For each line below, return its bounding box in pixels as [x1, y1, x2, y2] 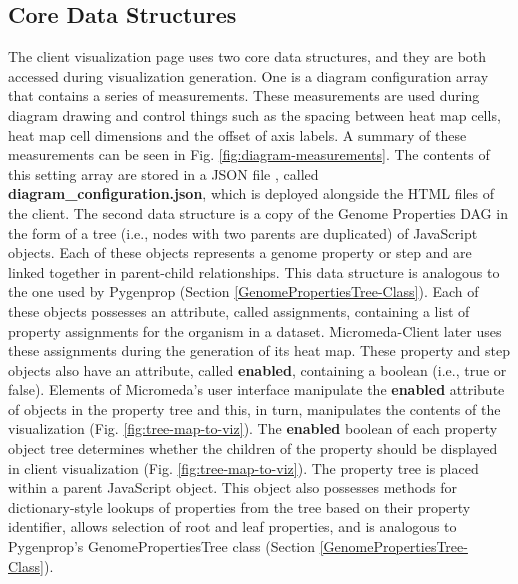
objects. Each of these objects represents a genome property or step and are [8, 242, 472, 263]
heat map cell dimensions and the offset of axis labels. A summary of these [8, 124, 467, 145]
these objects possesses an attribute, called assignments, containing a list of [8, 300, 470, 321]
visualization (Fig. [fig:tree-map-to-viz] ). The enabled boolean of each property [8, 418, 498, 439]
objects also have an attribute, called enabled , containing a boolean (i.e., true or [8, 359, 507, 380]
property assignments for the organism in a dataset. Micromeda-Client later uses [8, 320, 502, 341]
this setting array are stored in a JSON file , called [8, 163, 319, 184]
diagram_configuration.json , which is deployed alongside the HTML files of [8, 183, 495, 204]
